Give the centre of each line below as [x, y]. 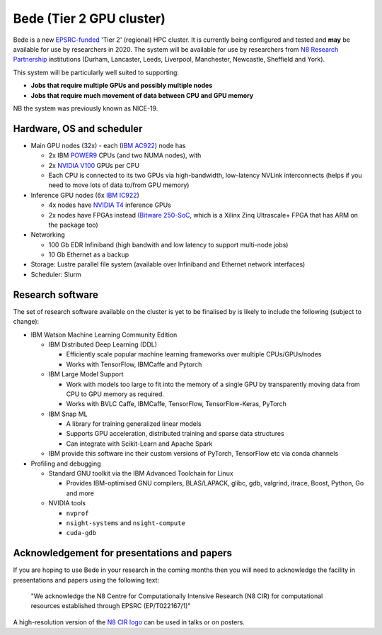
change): [26, 322]
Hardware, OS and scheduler [78, 129]
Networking [48, 235]
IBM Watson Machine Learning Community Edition [104, 335]
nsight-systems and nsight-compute [126, 523]
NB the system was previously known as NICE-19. [86, 108]
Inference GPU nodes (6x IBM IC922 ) [85, 195]
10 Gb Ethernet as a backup [89, 254]
